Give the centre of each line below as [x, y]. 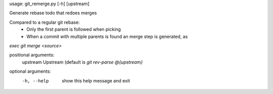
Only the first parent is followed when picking [74, 29]
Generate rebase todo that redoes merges [53, 13]
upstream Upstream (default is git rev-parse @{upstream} [82, 62]
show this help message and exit [96, 80]
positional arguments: [32, 55]
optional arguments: [30, 71]
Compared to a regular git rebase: [45, 22]
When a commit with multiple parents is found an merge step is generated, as [107, 36]
